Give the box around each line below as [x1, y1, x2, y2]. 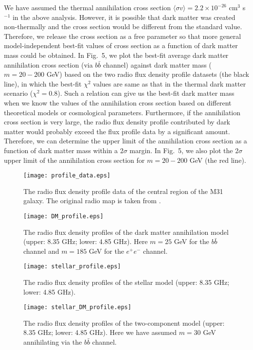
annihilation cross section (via [4, 59, 93, 70]
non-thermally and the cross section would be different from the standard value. [4, 21, 242, 32]
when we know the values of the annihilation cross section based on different [4, 97, 232, 107]
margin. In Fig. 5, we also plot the [129, 145, 233, 155]
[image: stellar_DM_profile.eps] [23, 304, 131, 311]
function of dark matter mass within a [4, 145, 118, 155]
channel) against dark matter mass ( [103, 59, 212, 70]
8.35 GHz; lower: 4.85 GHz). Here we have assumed [23, 327, 177, 337]
